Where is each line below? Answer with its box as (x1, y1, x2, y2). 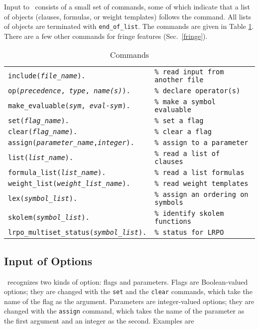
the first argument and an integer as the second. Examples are (4, 316, 194, 326)
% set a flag (154, 117, 204, 125)
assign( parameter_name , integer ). (8, 139, 134, 147)
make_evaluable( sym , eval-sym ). (8, 102, 130, 110)
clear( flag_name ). (8, 128, 78, 136)
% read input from (154, 68, 224, 76)
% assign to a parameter (154, 139, 249, 147)
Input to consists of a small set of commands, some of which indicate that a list (4, 1, 251, 11)
